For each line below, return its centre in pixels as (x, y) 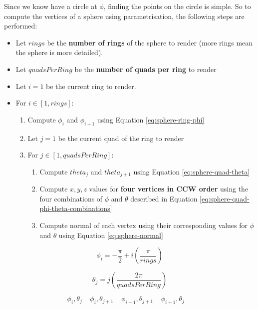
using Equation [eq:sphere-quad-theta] (192, 171)
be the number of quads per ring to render (145, 69)
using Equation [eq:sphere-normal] (111, 235)
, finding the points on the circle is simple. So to (177, 6)
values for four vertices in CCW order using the (169, 189)
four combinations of (71, 198)
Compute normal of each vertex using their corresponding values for (143, 225)
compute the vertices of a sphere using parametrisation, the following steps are (124, 16)
